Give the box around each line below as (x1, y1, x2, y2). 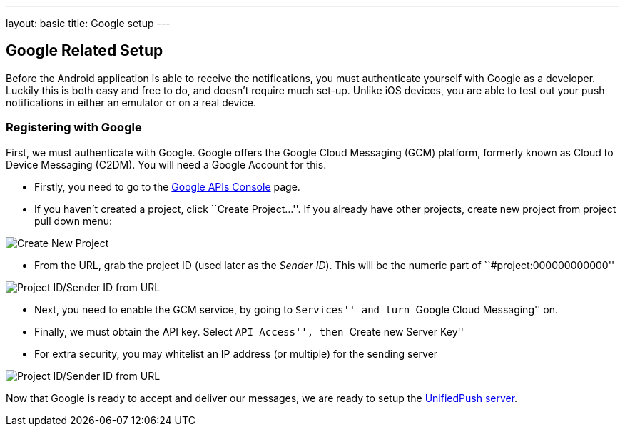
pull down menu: (34, 214, 112, 227)
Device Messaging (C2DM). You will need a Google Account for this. (6, 158, 327, 171)
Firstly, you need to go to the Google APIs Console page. (34, 180, 300, 193)
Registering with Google (6, 120, 142, 135)
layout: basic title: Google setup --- (6, 17, 171, 29)
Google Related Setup (6, 41, 163, 60)
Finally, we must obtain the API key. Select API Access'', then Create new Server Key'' (34, 325, 464, 338)
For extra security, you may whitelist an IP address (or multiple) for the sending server (34, 347, 438, 360)
